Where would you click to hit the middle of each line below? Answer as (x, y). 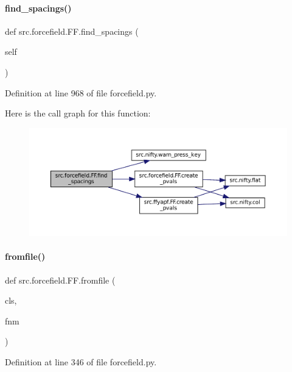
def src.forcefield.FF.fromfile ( (60, 280)
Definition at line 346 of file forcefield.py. (81, 361)
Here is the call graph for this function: (78, 113)
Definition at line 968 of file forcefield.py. (81, 92)
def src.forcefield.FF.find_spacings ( (72, 31)
